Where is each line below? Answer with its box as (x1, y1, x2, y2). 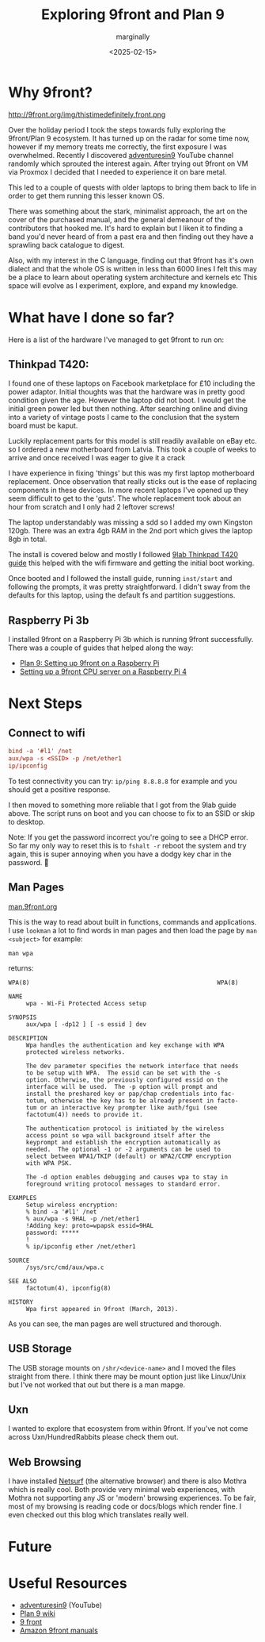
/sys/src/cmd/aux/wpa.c (25, 1263, 104, 1271)
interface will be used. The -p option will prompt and (25, 1082, 218, 1090)
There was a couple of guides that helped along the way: (8, 643, 194, 652)
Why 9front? (8, 83, 93, 101)
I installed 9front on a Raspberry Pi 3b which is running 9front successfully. (8, 635, 254, 644)
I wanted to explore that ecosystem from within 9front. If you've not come (8, 1424, 248, 1433)
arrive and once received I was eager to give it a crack (8, 453, 186, 463)
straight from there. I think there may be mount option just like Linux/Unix (8, 1371, 247, 1381)
